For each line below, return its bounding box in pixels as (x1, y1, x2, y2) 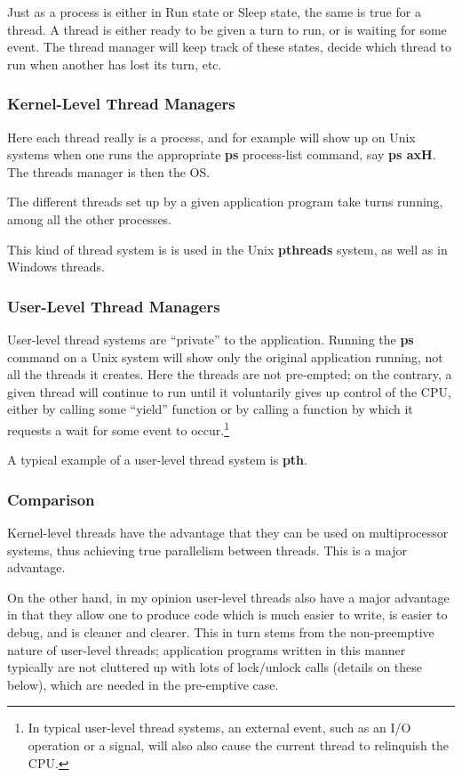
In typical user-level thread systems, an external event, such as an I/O (28, 718, 411, 737)
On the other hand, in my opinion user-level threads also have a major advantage (7, 587, 450, 606)
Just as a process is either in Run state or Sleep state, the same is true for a (7, 3, 421, 20)
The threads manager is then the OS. (7, 162, 211, 181)
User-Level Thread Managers (7, 295, 220, 317)
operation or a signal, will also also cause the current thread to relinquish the (28, 735, 449, 754)
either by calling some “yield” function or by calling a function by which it (7, 400, 413, 418)
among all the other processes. (7, 209, 172, 228)
